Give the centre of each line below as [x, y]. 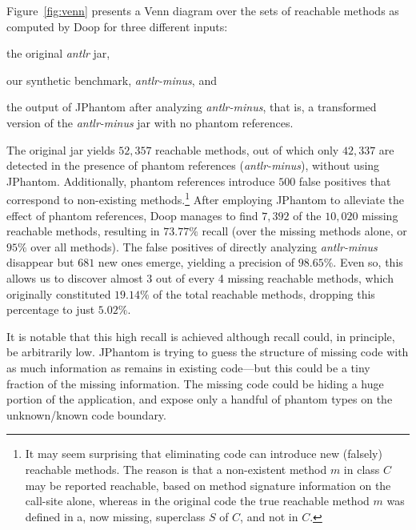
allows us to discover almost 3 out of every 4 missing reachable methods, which [200, 277]
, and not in [269, 516]
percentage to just [51, 309]
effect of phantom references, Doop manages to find [132, 215]
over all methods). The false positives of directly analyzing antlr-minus [204, 246]
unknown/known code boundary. [86, 414]
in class [362, 469]
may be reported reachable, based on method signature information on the [208, 485]
